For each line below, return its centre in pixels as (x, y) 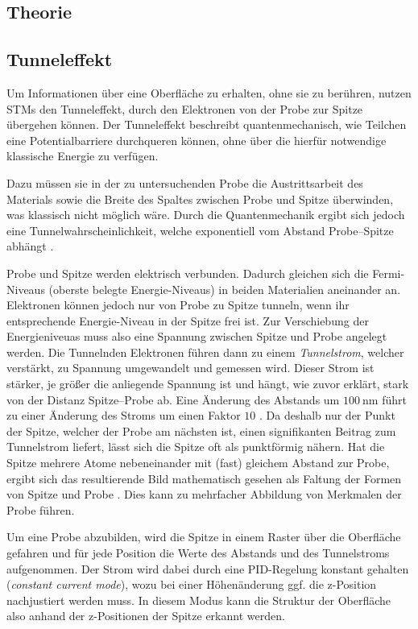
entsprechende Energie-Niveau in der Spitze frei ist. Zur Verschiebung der (188, 320)
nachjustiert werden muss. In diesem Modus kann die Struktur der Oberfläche (199, 600)
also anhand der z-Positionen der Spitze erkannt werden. (146, 616)
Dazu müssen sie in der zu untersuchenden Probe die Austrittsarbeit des (185, 182)
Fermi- (389, 273)
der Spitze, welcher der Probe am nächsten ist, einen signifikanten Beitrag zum (201, 430)
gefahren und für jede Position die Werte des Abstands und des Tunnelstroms (198, 553)
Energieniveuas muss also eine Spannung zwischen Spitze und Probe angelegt (197, 336)
